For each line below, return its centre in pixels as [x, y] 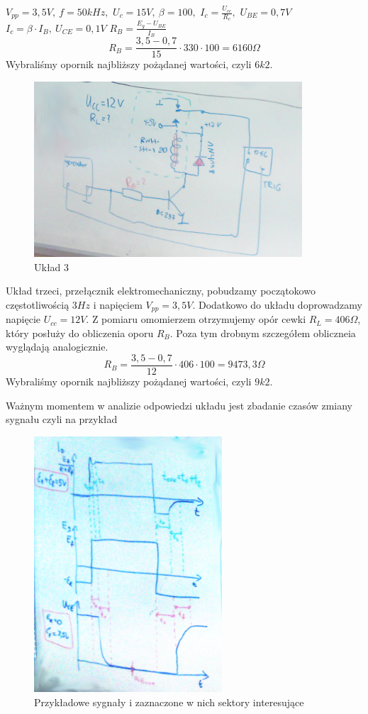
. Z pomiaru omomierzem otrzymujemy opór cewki [196, 319]
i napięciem [118, 304]
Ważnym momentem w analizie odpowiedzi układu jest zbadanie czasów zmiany [179, 405]
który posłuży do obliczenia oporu [80, 333]
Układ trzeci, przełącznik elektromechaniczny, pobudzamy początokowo [161, 291]
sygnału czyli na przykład [62, 419]
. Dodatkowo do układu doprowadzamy [277, 304]
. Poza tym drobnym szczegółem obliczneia [263, 333]
